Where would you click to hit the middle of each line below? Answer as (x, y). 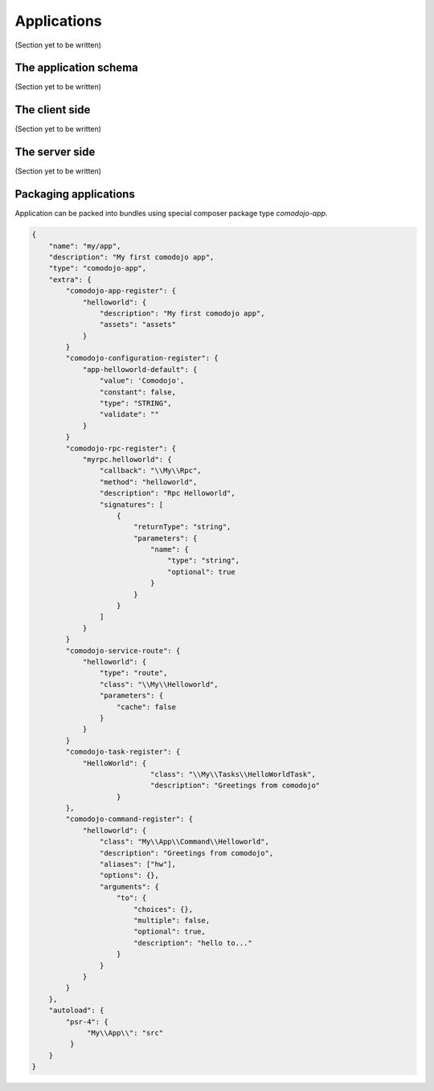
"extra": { (70, 280)
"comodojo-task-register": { (123, 752)
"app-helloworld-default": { (140, 369)
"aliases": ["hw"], (138, 864)
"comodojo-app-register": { (121, 291)
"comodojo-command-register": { (129, 819)
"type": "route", (133, 673)
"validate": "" (129, 415)
